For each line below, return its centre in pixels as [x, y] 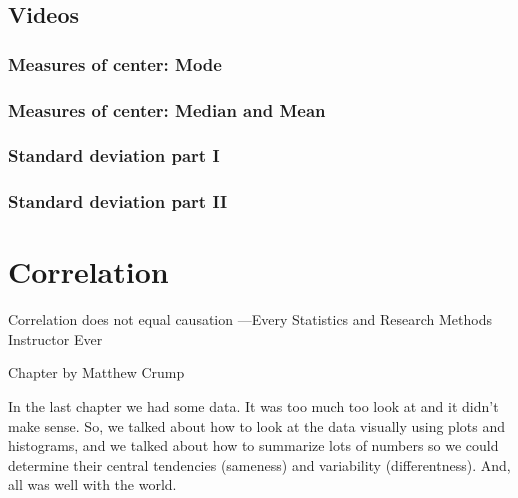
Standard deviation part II [118, 201]
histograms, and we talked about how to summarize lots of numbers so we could [253, 445]
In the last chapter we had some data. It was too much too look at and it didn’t [253, 406]
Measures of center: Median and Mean [167, 109]
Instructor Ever [55, 338]
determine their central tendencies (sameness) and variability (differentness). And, [259, 464]
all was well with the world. [92, 484]
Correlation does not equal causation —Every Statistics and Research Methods [250, 319]
